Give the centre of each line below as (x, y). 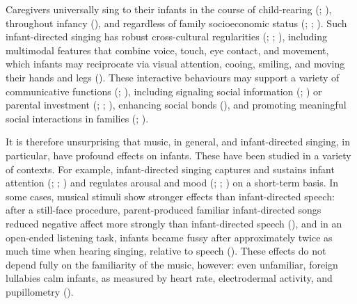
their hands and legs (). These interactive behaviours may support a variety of (173, 77)
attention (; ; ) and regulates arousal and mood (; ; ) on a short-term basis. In (172, 183)
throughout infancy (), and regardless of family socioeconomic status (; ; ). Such (176, 23)
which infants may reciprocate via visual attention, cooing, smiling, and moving (175, 64)
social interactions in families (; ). (77, 118)
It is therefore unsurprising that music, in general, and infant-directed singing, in (178, 142)
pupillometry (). (40, 291)
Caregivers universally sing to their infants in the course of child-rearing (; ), (169, 9)
